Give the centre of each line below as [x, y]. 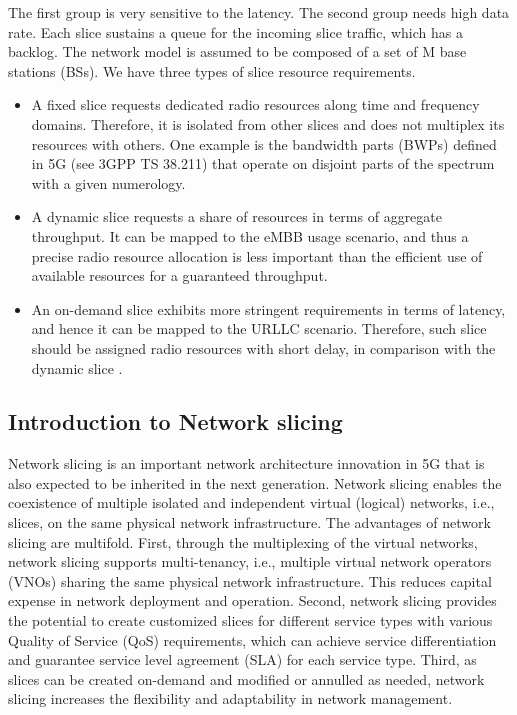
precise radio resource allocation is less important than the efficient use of [257, 255]
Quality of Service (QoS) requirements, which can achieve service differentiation [252, 639]
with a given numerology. [108, 182]
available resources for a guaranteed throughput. [179, 275]
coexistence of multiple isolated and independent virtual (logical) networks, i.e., [251, 502]
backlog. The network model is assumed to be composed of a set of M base [237, 51]
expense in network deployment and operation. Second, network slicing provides [252, 600]
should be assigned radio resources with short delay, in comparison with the [263, 347]
